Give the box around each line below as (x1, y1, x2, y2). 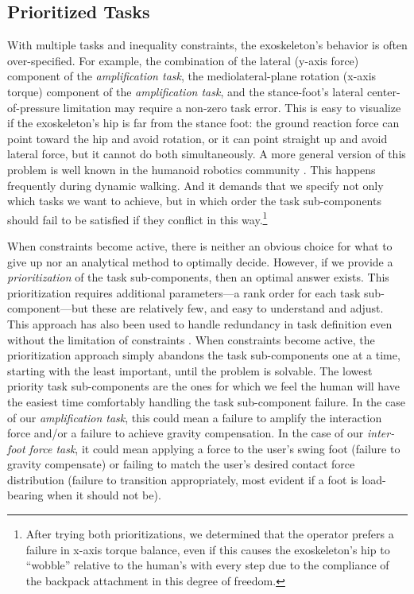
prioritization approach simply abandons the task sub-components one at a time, (7, 347, 400, 363)
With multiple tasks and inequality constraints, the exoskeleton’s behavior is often (7, 37, 408, 53)
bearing (7, 487, 44, 503)
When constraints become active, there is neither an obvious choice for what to (7, 237, 393, 254)
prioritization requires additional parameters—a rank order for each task (7, 284, 361, 301)
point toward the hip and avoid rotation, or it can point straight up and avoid (7, 130, 388, 146)
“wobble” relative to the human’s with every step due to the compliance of (25, 557, 389, 573)
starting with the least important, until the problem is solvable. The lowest (7, 362, 373, 379)
